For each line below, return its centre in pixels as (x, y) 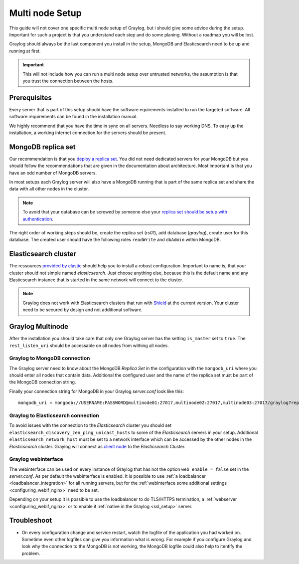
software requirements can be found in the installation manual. (74, 117)
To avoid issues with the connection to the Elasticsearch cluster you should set (90, 425)
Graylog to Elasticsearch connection (54, 415)
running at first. (25, 51)
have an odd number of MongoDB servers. (53, 173)
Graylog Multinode (39, 327)
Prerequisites (30, 97)
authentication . (38, 219)
